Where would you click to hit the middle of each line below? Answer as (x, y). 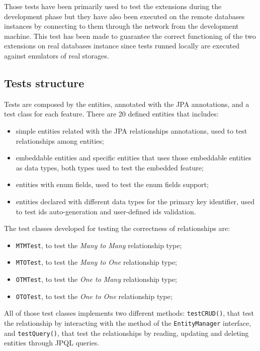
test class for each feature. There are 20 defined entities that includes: (111, 114)
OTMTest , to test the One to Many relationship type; (96, 279)
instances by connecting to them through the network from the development (121, 26)
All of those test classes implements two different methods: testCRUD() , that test (129, 313)
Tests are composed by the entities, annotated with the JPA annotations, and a (127, 104)
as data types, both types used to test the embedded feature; (110, 167)
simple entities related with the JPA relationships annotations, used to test (132, 130)
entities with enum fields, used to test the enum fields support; (112, 184)
